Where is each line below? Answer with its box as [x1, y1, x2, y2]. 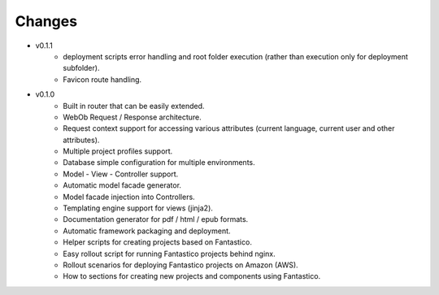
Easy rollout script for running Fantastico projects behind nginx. [63, 249, 276, 258]
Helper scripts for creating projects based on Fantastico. [63, 237, 252, 247]
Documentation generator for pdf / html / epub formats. [63, 215, 249, 224]
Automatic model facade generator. [63, 180, 182, 190]
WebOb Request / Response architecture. [63, 112, 202, 122]
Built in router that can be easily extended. [63, 101, 205, 111]
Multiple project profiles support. [63, 146, 173, 156]
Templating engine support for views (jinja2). [63, 203, 213, 213]
